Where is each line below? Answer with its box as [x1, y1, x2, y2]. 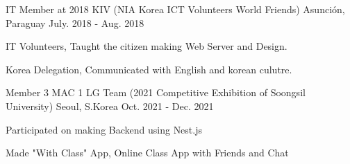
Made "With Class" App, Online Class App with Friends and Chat [6, 145, 289, 160]
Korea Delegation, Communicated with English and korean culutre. [6, 62, 292, 76]
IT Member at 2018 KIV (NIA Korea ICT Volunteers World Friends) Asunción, [6, 2, 345, 16]
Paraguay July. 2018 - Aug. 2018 [6, 15, 144, 30]
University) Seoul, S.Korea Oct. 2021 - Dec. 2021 [6, 98, 214, 113]
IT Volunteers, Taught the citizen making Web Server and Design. [6, 39, 287, 53]
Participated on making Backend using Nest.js [6, 122, 202, 136]
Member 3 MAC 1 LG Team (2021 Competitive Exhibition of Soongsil [6, 85, 306, 100]
